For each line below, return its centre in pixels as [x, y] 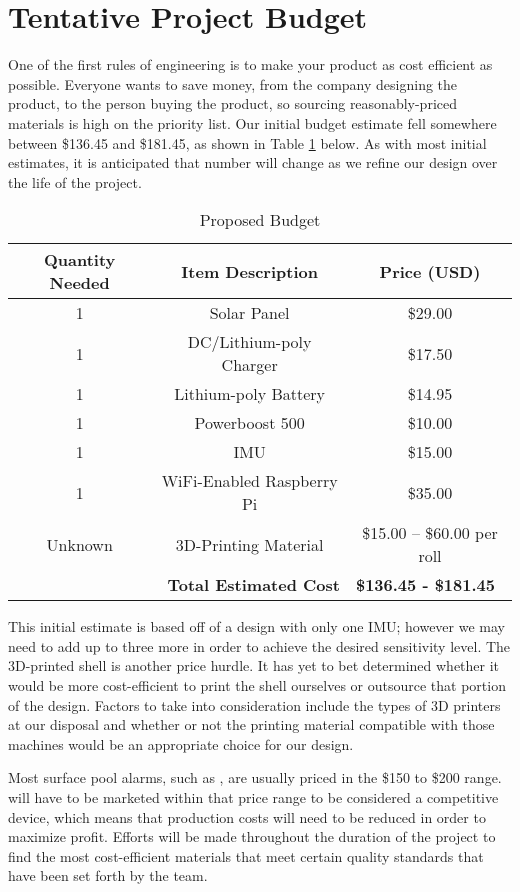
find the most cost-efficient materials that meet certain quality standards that [246, 855]
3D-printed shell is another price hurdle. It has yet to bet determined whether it [254, 665]
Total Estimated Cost [253, 585]
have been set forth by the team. [108, 875]
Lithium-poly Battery [250, 394]
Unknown [79, 544]
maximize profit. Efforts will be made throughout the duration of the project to [252, 836]
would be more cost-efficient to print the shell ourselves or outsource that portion [257, 685]
